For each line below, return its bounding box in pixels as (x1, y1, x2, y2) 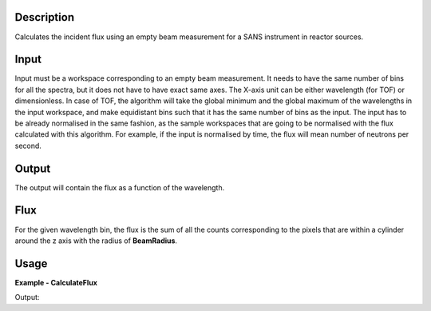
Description (14, 10, 75, 24)
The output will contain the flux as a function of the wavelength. (14, 182, 225, 192)
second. (14, 141, 42, 150)
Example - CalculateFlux (14, 277, 97, 287)
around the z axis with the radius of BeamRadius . (14, 236, 178, 245)
